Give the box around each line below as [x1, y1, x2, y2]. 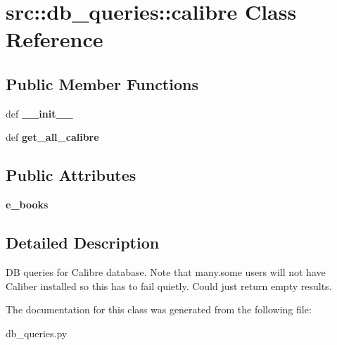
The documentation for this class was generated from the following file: [6, 302, 312, 317]
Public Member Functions [6, 73, 198, 94]
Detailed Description [6, 232, 160, 253]
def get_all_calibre [6, 130, 99, 144]
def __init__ [6, 106, 73, 120]
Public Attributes [6, 164, 136, 186]
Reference [6, 25, 103, 54]
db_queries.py [6, 325, 68, 340]
